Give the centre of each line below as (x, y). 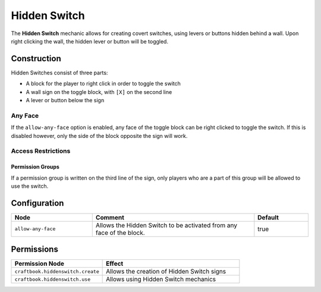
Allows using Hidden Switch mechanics (161, 280)
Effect (115, 263)
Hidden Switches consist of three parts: (59, 73)
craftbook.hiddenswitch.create (57, 271)
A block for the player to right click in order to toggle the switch (103, 84)
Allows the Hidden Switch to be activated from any (166, 225)
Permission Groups (35, 167)
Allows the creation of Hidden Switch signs (166, 272)
